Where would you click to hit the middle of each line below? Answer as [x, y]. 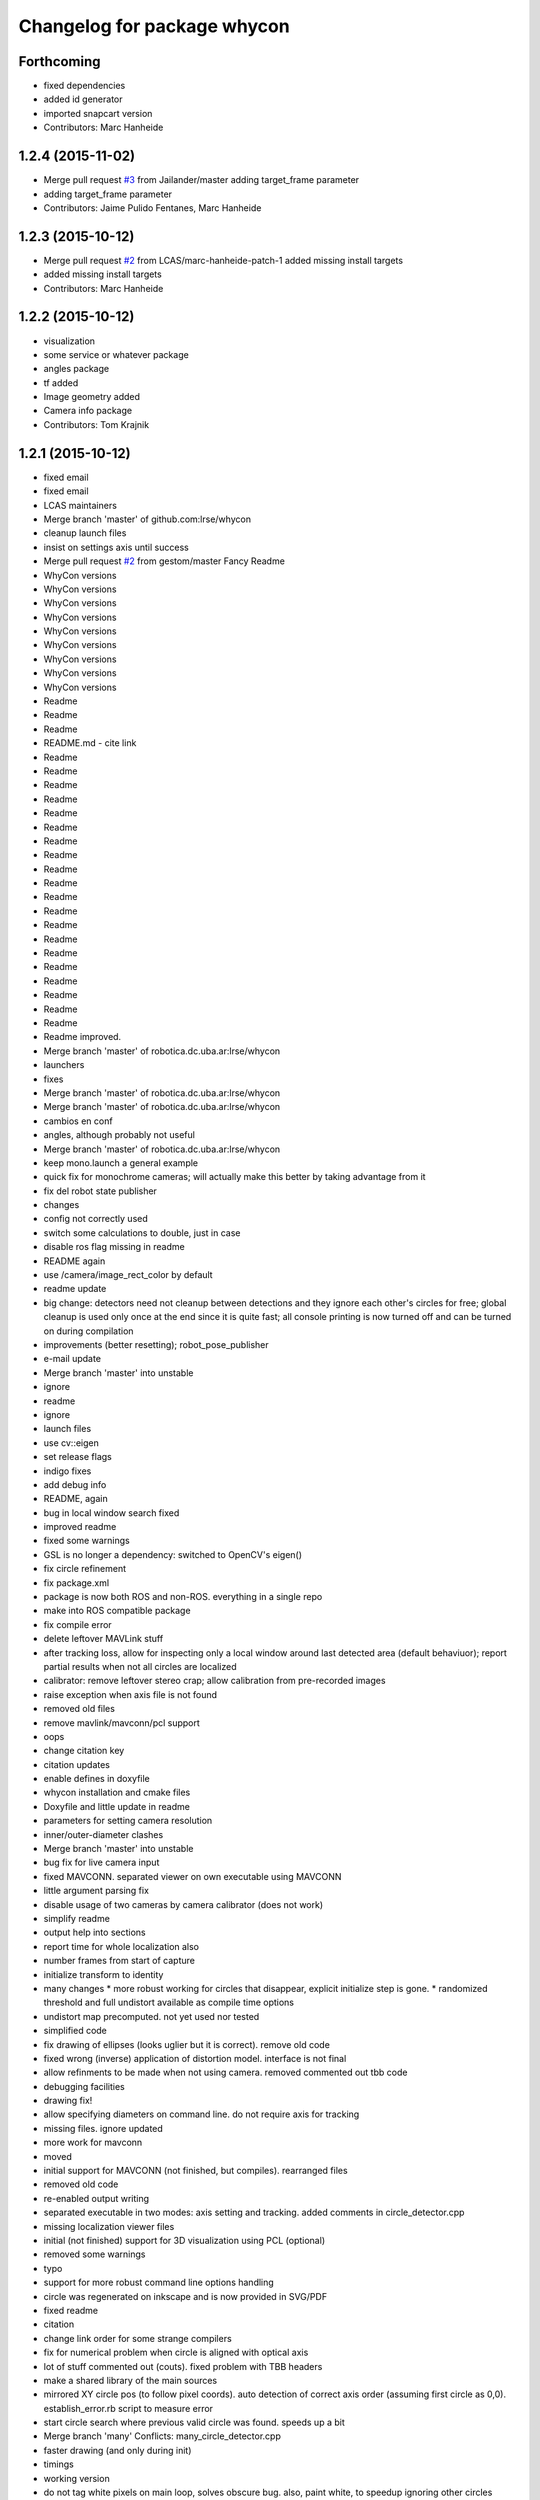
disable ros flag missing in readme [114, 1247]
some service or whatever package [116, 354]
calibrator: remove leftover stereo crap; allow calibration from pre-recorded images [214, 1681]
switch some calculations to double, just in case [142, 1232]
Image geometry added [91, 397]
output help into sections [94, 1932]
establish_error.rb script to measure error [128, 2408]
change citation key [84, 1751]
